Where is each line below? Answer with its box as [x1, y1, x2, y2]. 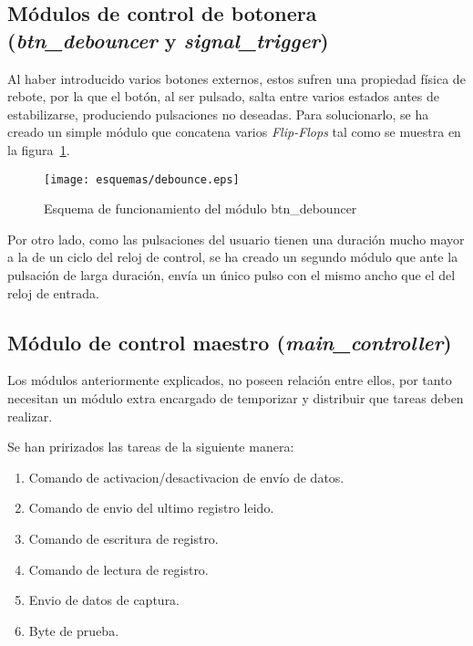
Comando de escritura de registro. [28, 528, 219, 547]
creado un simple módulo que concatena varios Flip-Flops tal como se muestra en [7, 122, 461, 141]
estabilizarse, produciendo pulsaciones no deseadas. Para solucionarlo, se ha [7, 104, 429, 123]
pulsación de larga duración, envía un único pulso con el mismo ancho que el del [7, 266, 456, 284]
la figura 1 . [7, 140, 70, 159]
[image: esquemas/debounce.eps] [44, 172, 240, 186]
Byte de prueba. [28, 620, 119, 640]
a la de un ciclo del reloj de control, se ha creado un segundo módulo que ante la [7, 247, 458, 266]
